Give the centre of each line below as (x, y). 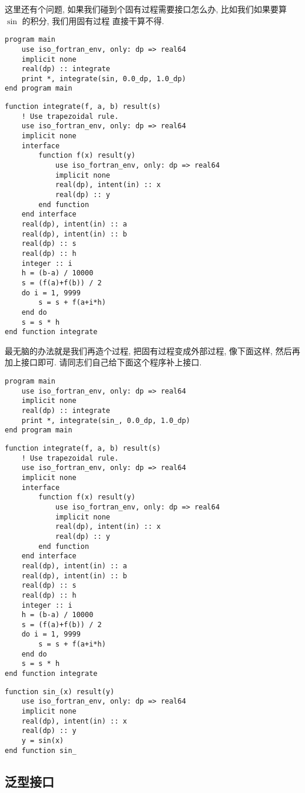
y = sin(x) (43, 741)
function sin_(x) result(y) (60, 692)
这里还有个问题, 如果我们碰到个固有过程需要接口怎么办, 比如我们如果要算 (146, 9)
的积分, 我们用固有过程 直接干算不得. (93, 20)
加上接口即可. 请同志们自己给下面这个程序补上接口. (103, 362)
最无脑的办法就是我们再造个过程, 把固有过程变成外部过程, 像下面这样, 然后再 (152, 350)
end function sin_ (41, 750)
